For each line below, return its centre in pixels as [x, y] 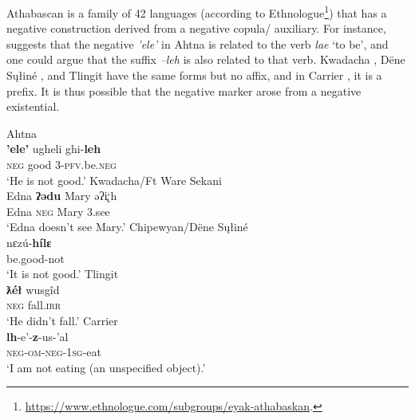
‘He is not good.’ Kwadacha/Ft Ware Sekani [114, 180]
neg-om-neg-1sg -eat [54, 352]
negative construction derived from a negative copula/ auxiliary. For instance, [196, 28]
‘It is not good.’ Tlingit [63, 274]
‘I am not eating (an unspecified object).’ [106, 367]
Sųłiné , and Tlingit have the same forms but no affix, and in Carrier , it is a [194, 75]
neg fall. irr [34, 305]
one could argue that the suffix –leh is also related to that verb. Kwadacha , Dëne [206, 59]
